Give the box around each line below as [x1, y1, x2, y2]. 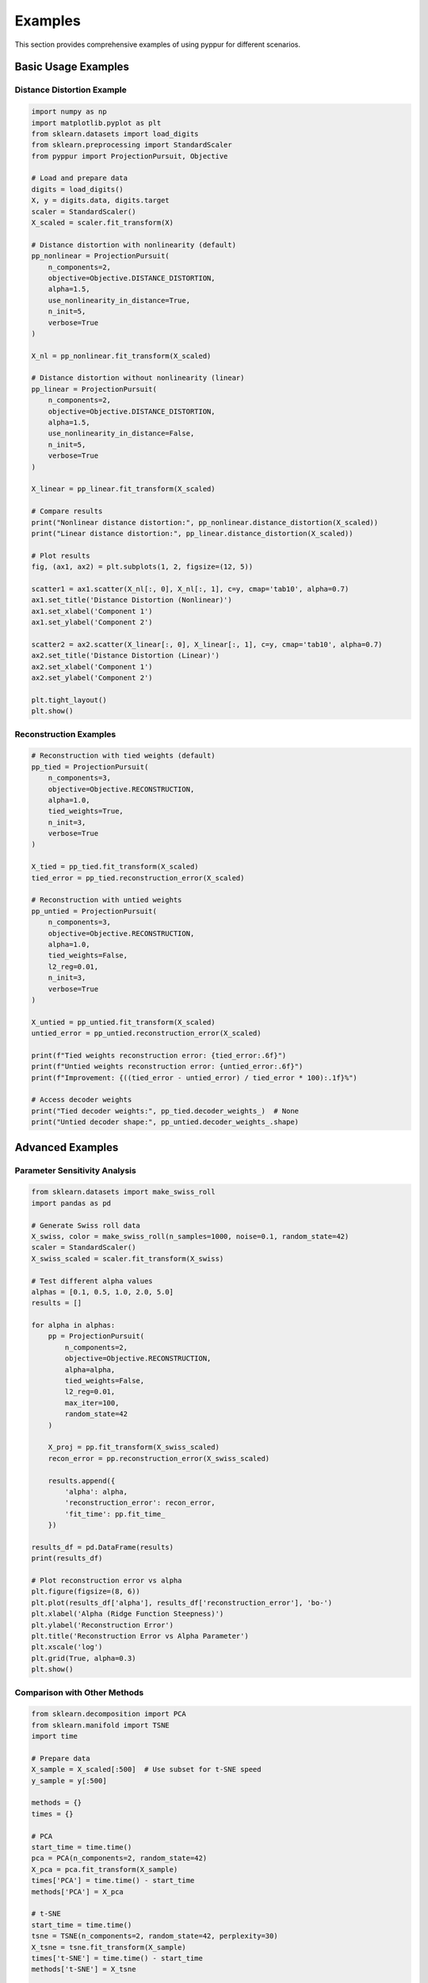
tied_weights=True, [48, 807, 124, 816]
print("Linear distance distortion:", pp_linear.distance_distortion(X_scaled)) [31, 528, 353, 538]
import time [31, 1732, 78, 1741]
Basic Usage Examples [14, 60, 130, 74]
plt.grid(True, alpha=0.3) [31, 1654, 136, 1663]
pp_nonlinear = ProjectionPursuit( [31, 251, 170, 261]
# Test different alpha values [31, 1276, 154, 1285]
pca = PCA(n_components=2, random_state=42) [31, 1854, 208, 1863]
